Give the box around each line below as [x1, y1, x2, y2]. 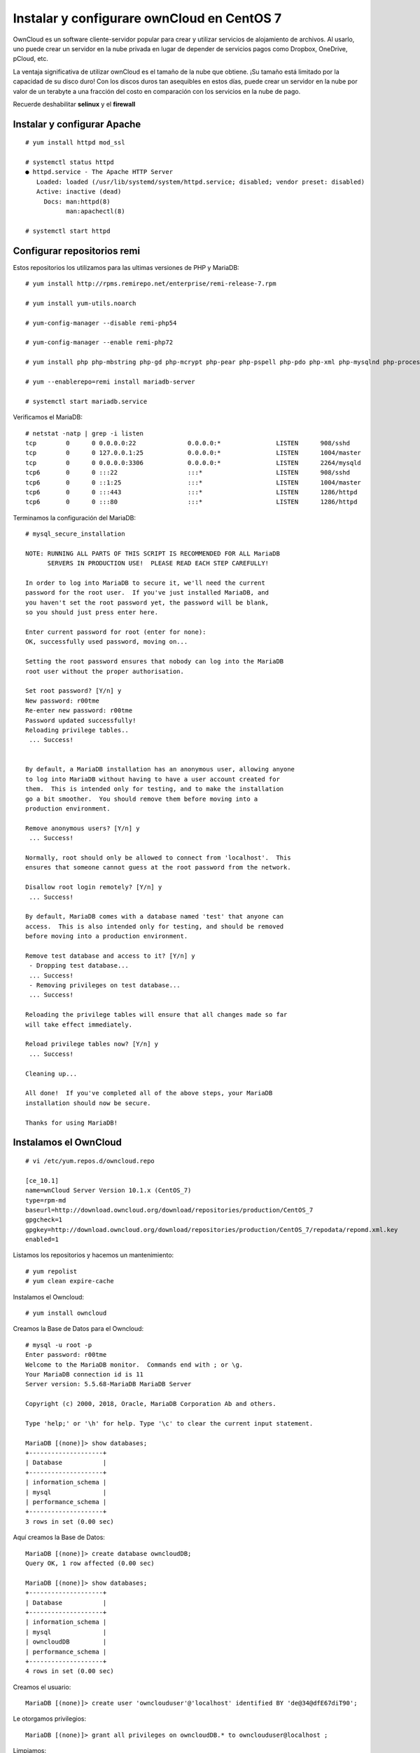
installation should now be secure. [25, 1099, 151, 1107]
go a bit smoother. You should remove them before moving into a [25, 794, 258, 803]
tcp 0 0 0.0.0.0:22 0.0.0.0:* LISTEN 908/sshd [25, 439, 350, 447]
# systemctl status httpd [25, 158, 115, 166]
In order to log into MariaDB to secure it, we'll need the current [25, 579, 265, 587]
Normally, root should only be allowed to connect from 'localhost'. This [25, 853, 291, 862]
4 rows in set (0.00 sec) [25, 1667, 115, 1675]
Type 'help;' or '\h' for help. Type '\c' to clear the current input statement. [25, 1419, 314, 1427]
